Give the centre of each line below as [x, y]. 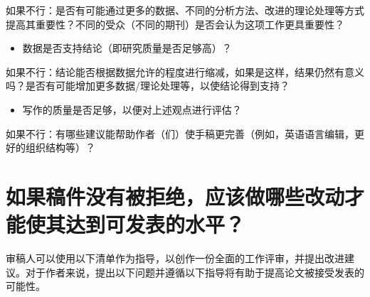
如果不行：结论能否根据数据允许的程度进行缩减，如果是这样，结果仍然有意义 [185, 71]
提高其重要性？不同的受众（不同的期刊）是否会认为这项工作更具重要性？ [175, 24]
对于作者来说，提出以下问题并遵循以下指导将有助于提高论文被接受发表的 [195, 272]
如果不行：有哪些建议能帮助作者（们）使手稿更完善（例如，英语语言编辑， [180, 133]
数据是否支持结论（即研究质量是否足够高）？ [127, 48]
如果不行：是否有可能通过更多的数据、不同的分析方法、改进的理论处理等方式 [185, 10]
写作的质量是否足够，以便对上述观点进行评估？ [132, 109]
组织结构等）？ [60, 147]
